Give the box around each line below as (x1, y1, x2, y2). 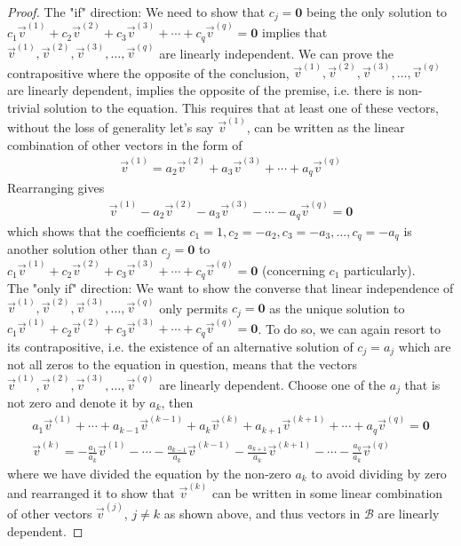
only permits (159, 298, 228, 317)
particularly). (343, 260, 416, 279)
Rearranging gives (7, 178, 105, 197)
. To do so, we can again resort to (258, 319, 441, 337)
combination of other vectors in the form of (7, 135, 242, 154)
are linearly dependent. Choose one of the (159, 375, 386, 393)
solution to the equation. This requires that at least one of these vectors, (44, 98, 439, 116)
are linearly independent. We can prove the (159, 44, 393, 62)
